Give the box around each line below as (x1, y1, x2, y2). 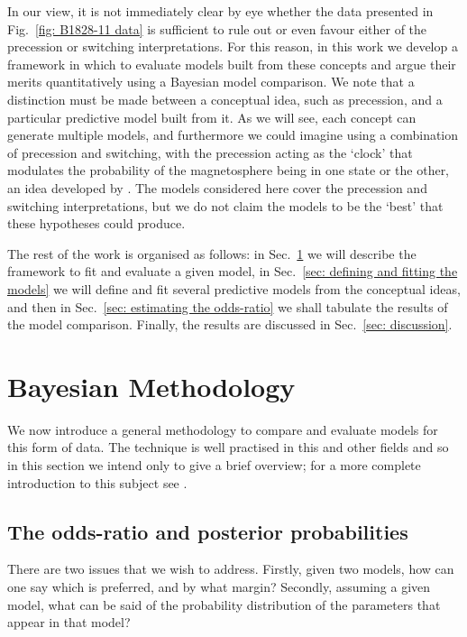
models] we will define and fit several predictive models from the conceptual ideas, (7, 279, 461, 298)
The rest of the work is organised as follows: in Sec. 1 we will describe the (7, 244, 417, 263)
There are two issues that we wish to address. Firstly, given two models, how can (7, 559, 454, 578)
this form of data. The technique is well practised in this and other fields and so (7, 438, 449, 457)
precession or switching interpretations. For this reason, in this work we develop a (7, 37, 458, 56)
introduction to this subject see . (7, 473, 188, 492)
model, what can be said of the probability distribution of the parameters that (7, 595, 441, 614)
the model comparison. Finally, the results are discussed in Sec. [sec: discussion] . (7, 315, 453, 334)
